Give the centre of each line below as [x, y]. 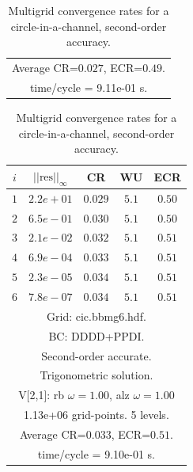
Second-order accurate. [96, 355]
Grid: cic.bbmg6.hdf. [96, 316]
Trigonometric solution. [96, 375]
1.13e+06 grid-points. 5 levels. [96, 415]
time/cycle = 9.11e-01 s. [89, 87]
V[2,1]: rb [42, 395]
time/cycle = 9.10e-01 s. [96, 453]
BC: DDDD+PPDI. [96, 335]
